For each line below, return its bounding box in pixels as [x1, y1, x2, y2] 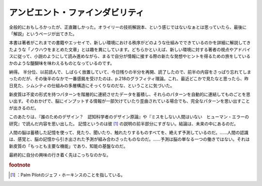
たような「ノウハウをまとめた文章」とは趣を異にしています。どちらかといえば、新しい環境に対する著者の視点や [9, 46, 234, 52]
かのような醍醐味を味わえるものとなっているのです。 [9, 60, 115, 66]
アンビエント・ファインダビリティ [9, 7, 145, 18]
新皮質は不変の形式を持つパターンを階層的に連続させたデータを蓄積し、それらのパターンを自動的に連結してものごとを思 [9, 92, 251, 97]
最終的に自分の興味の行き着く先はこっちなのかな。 [9, 152, 111, 158]
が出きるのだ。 [9, 105, 39, 111]
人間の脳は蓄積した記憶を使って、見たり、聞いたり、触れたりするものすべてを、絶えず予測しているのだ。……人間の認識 [9, 130, 249, 136]
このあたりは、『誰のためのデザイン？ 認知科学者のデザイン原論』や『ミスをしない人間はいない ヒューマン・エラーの [9, 114, 249, 120]
